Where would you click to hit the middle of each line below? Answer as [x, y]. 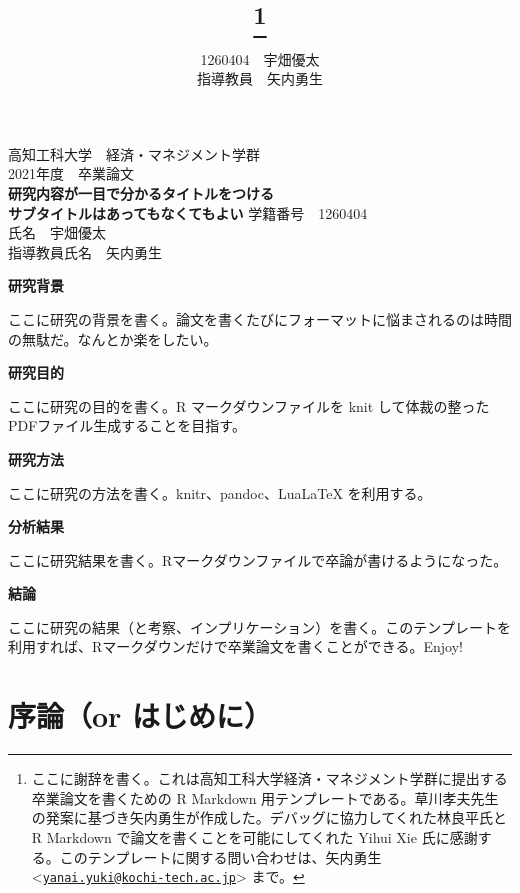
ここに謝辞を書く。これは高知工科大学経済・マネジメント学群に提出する [269, 778]
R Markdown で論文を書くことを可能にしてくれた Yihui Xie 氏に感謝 [254, 836]
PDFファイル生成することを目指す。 [127, 425]
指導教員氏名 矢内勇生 [85, 251]
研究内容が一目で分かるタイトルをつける [141, 192]
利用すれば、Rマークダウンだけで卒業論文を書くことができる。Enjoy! [235, 646]
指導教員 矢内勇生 [260, 78]
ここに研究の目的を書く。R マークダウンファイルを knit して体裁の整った [249, 405]
